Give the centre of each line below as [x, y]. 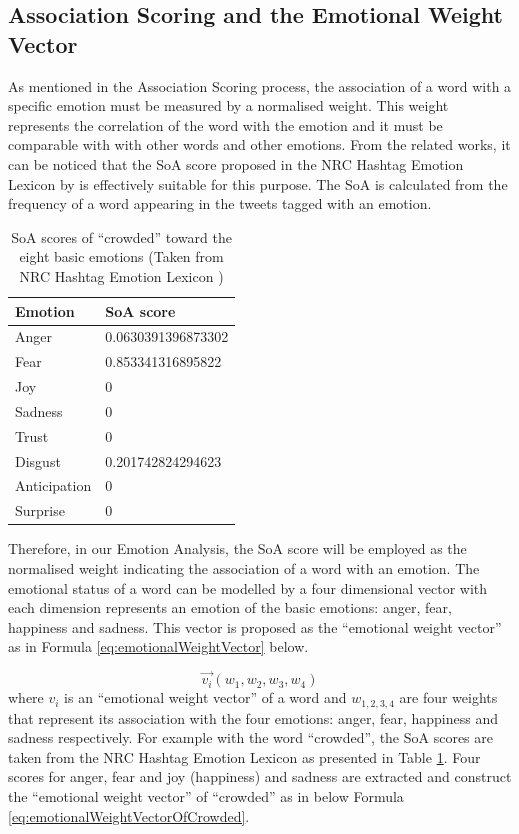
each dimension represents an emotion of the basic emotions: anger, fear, [230, 607]
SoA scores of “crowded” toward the [121, 236]
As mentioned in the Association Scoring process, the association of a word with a [260, 85]
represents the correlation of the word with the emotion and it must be [225, 124]
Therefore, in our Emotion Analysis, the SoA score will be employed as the [237, 548]
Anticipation [53, 485]
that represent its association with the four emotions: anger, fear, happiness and [253, 717]
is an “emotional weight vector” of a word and [205, 697]
